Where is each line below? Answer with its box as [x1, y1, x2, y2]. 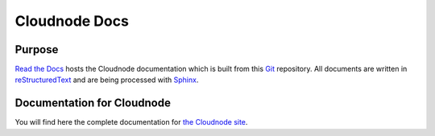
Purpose [14, 43, 59, 56]
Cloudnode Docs [14, 12, 129, 30]
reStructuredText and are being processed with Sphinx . [14, 75, 199, 84]
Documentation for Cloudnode [14, 97, 171, 110]
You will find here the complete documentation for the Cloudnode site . [14, 117, 248, 127]
